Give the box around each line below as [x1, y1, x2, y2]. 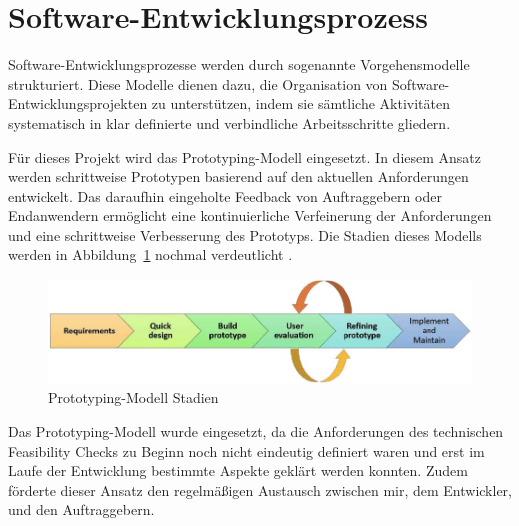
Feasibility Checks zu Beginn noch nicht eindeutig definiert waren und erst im [8, 440, 485, 461]
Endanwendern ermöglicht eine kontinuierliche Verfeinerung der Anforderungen [8, 205, 492, 226]
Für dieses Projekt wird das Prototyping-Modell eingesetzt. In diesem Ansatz [8, 146, 482, 167]
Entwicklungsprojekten [8, 93, 148, 114]
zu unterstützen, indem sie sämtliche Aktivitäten [151, 93, 450, 114]
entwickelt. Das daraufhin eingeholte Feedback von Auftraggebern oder [8, 185, 442, 206]
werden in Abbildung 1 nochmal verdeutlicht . [8, 244, 293, 265]
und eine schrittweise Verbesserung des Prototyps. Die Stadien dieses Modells [8, 224, 482, 245]
